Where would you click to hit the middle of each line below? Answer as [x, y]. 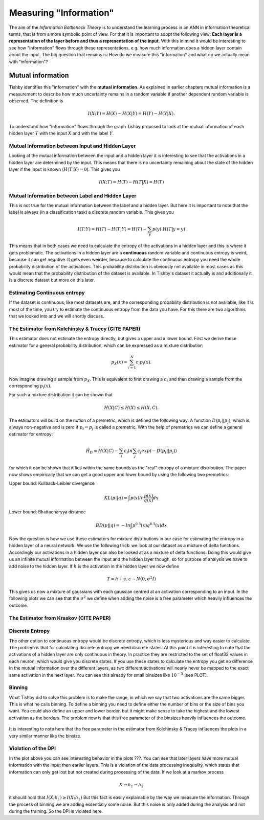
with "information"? [29, 62]
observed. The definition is [36, 101]
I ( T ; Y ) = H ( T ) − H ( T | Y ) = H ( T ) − [112, 229]
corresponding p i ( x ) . [30, 387]
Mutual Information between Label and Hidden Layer [73, 196]
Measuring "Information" [62, 13]
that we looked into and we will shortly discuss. [57, 316]
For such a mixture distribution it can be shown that [61, 395]
